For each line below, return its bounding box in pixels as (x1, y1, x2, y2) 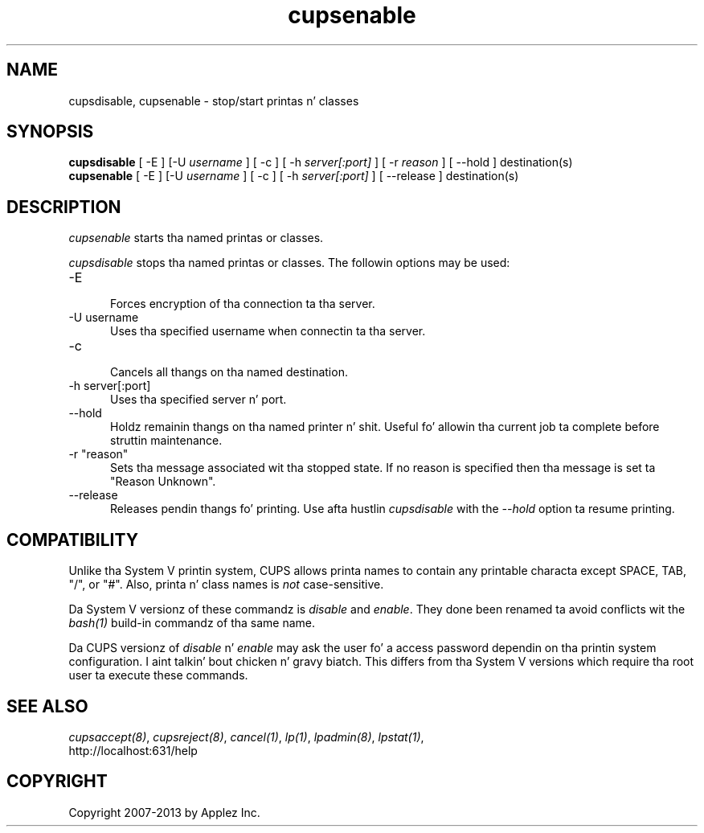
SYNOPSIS (6, 121, 94, 142)
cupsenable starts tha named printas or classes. (68, 231, 324, 245)
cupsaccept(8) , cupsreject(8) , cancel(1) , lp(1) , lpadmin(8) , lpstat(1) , (68, 729, 424, 744)
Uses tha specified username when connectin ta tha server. (110, 324, 426, 339)
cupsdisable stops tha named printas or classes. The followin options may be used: (68, 256, 510, 270)
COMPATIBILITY (6, 529, 138, 550)
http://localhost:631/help (68, 743, 198, 757)
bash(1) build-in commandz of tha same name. (68, 616, 315, 630)
